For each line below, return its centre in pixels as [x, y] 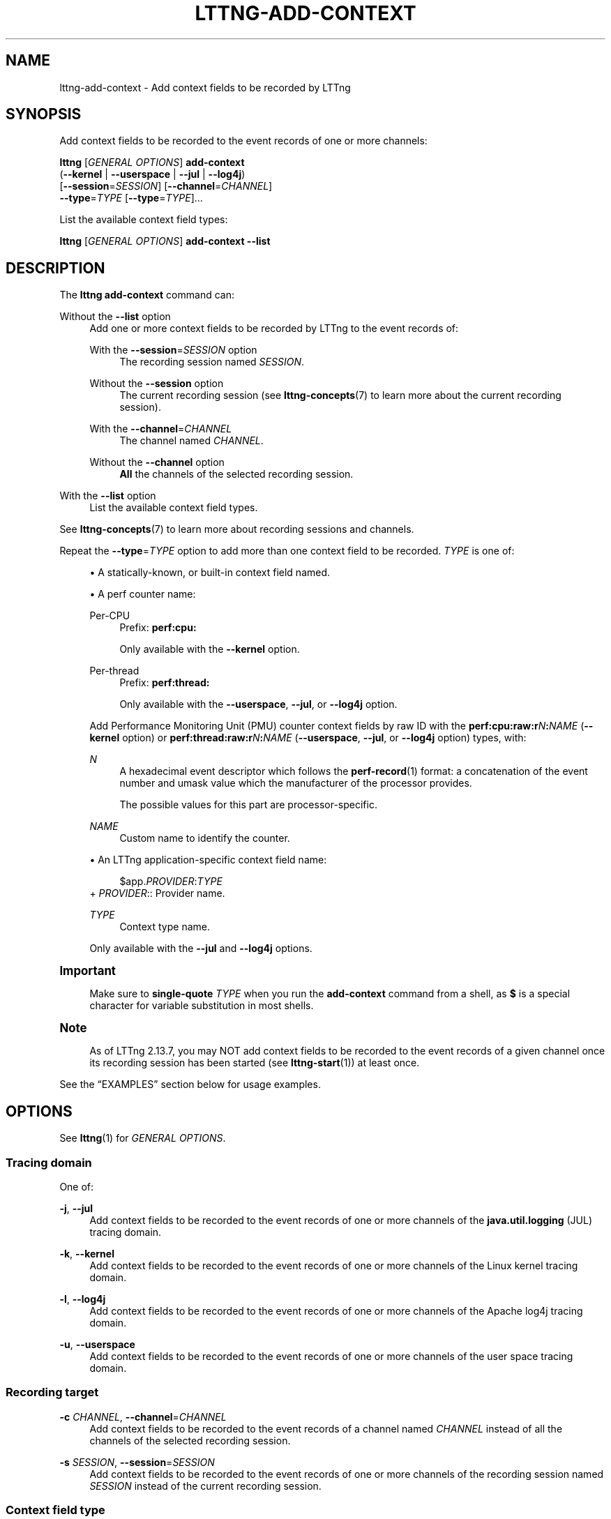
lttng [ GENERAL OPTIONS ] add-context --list [165, 241]
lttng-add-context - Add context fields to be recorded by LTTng [205, 87]
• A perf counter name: [143, 594]
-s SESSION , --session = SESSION [137, 1462]
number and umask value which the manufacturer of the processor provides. [296, 783]
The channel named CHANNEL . [191, 441]
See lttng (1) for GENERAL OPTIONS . [143, 1138]
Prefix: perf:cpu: [158, 628]
